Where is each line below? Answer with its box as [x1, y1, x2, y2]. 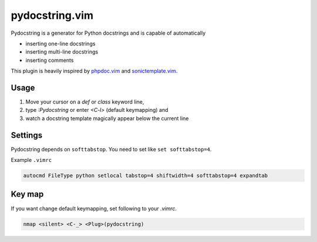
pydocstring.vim [11, 9, 94, 22]
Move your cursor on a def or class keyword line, [25, 98, 144, 105]
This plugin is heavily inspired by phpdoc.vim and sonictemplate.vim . [11, 68, 178, 75]
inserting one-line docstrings [25, 40, 96, 47]
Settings [11, 130, 43, 140]
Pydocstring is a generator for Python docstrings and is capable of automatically [11, 29, 205, 37]
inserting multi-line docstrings [25, 48, 99, 55]
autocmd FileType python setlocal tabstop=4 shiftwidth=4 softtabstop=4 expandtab [23, 173, 268, 179]
